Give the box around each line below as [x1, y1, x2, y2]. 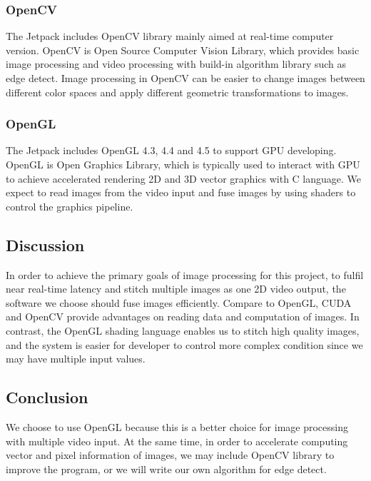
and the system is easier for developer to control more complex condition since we [6, 337, 363, 352]
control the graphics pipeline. [6, 198, 133, 213]
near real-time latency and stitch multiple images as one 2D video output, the [6, 281, 346, 296]
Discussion [6, 233, 85, 255]
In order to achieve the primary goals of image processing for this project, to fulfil [6, 267, 364, 282]
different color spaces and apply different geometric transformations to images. [6, 84, 349, 99]
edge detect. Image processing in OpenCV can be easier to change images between [6, 71, 365, 85]
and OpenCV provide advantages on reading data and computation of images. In [6, 309, 360, 324]
